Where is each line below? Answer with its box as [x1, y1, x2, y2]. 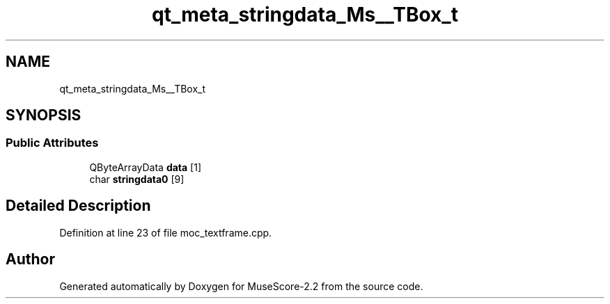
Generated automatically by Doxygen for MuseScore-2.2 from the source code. [59, 280, 423, 292]
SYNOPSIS [6, 106, 81, 125]
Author [6, 250, 55, 269]
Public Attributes [6, 136, 99, 150]
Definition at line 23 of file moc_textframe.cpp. [59, 226, 272, 239]
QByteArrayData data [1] [89, 161, 202, 173]
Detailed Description [6, 197, 151, 215]
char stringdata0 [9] [89, 173, 185, 185]
